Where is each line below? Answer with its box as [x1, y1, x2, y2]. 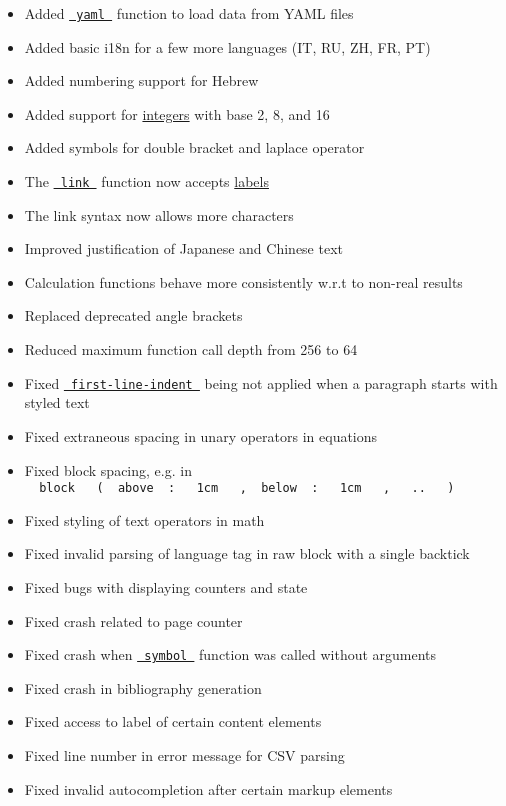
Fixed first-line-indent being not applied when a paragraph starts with [24, 372, 498, 393]
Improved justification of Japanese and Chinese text [24, 238, 343, 259]
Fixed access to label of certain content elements [24, 711, 322, 732]
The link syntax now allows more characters [24, 204, 294, 225]
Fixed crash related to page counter [24, 610, 243, 631]
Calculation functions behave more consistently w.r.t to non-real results [24, 271, 463, 292]
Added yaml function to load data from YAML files [24, 3, 354, 23]
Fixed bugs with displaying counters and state [24, 576, 308, 597]
